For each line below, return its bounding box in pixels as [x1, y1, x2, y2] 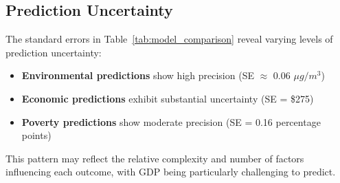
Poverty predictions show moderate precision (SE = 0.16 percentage [21, 114, 321, 129]
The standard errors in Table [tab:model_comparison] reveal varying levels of [5, 32, 333, 46]
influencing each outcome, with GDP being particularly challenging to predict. [5, 164, 336, 179]
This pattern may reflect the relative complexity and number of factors [5, 151, 304, 165]
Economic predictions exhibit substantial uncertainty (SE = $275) [21, 91, 314, 105]
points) [21, 128, 52, 142]
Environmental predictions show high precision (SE [21, 68, 254, 83]
